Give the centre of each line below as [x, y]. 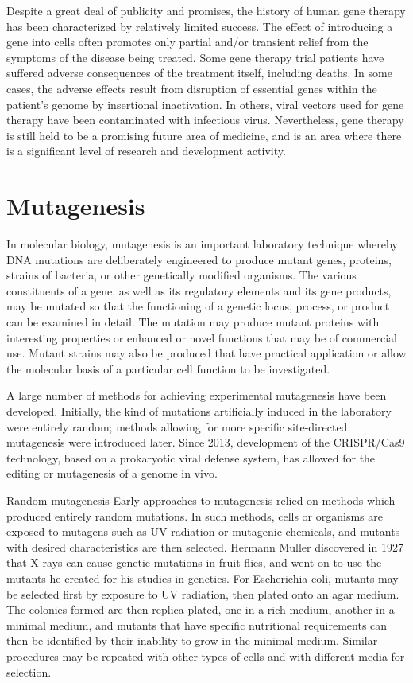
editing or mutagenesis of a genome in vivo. [112, 473]
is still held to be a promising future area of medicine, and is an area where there [204, 135]
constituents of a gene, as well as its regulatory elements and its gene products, [199, 290]
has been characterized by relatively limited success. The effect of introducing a [200, 26]
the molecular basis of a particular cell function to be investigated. [168, 368]
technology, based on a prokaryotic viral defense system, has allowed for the [191, 457]
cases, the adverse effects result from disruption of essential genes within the [192, 88]
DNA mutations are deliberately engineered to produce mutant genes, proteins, [199, 259]
